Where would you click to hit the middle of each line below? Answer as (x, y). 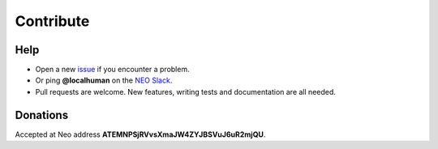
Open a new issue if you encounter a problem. (112, 70)
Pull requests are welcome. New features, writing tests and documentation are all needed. (186, 92)
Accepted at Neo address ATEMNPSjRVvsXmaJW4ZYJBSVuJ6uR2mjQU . (140, 134)
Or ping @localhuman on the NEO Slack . (104, 80)
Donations (42, 115)
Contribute (52, 21)
